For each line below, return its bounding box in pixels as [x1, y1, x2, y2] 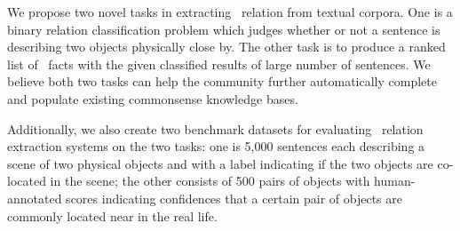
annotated [7, 188, 62, 207]
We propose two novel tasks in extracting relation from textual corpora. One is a [7, 3, 453, 20]
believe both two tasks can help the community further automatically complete [7, 72, 437, 91]
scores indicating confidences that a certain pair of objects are [66, 188, 402, 207]
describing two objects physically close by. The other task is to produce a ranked [7, 37, 446, 56]
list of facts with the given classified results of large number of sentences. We [7, 54, 431, 73]
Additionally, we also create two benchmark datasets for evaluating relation [7, 119, 424, 138]
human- [374, 171, 416, 190]
